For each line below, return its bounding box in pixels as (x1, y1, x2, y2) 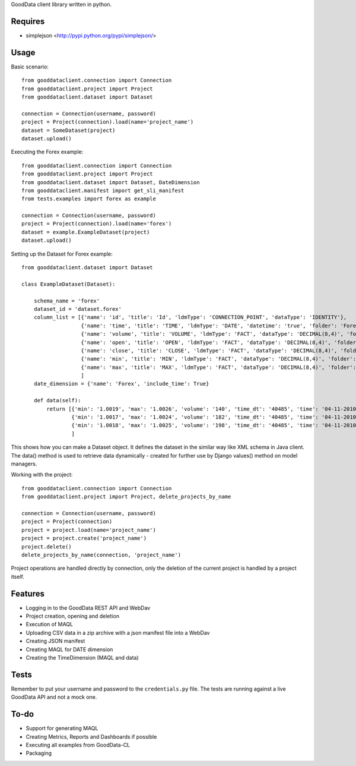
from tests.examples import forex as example (21, 196, 157, 202)
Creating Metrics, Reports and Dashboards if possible (26, 733, 157, 740)
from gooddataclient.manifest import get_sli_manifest (21, 187, 185, 194)
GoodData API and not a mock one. (11, 694, 97, 701)
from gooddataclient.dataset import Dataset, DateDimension (21, 179, 200, 185)
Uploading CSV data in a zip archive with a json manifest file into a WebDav (26, 629, 210, 636)
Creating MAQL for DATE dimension (26, 645, 113, 653)
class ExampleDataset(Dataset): (21, 280, 116, 288)
